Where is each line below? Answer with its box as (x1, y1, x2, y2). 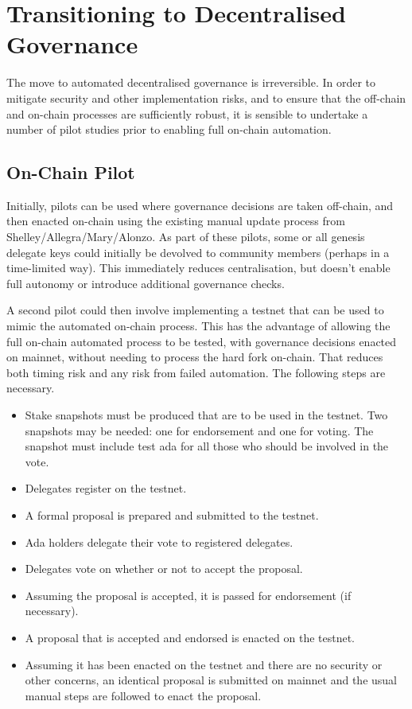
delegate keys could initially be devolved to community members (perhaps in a (6, 243, 390, 260)
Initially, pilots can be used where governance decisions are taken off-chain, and (6, 197, 394, 213)
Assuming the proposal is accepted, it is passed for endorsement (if (25, 586, 352, 603)
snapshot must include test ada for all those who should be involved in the (25, 438, 389, 454)
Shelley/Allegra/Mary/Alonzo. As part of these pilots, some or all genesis (6, 228, 365, 245)
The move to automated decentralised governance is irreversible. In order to (6, 74, 376, 91)
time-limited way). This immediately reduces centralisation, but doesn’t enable (6, 259, 391, 276)
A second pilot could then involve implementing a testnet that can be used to (6, 302, 384, 318)
